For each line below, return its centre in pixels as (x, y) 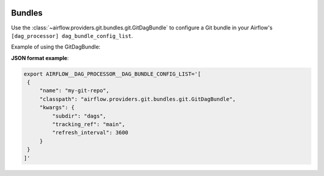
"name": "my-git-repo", (74, 91)
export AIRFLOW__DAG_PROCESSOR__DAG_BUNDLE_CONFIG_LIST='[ (112, 74)
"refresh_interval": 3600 (90, 133)
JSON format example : (40, 58)
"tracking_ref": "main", (88, 124)
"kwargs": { (57, 108)
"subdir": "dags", (79, 116)
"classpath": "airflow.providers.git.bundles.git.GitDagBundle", (138, 99)
